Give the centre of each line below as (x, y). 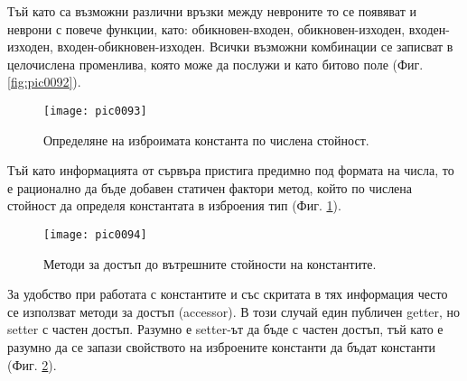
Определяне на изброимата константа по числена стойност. (206, 139)
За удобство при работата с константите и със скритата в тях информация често (228, 294)
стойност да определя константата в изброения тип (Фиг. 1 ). (174, 205)
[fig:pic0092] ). (44, 82)
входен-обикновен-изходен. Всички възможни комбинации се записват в (255, 46)
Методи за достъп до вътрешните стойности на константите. (210, 263)
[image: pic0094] (95, 235)
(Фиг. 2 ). (32, 364)
